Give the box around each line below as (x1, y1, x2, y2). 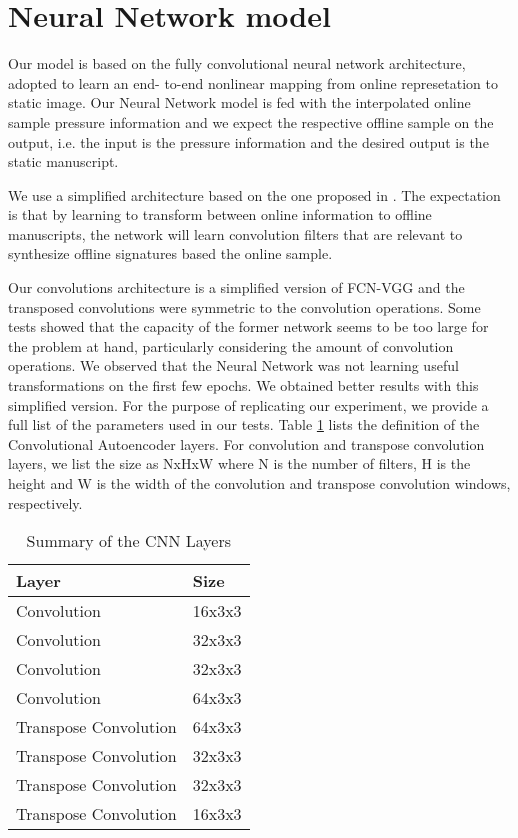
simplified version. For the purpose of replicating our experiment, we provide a (8, 394, 489, 415)
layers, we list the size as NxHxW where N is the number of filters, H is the (8, 453, 471, 474)
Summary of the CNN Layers (26, 529, 231, 553)
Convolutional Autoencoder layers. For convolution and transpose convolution (8, 433, 485, 454)
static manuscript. (8, 151, 119, 172)
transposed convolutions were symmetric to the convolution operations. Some (8, 296, 481, 317)
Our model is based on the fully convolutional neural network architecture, (8, 53, 466, 74)
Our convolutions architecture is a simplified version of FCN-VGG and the (8, 277, 465, 298)
